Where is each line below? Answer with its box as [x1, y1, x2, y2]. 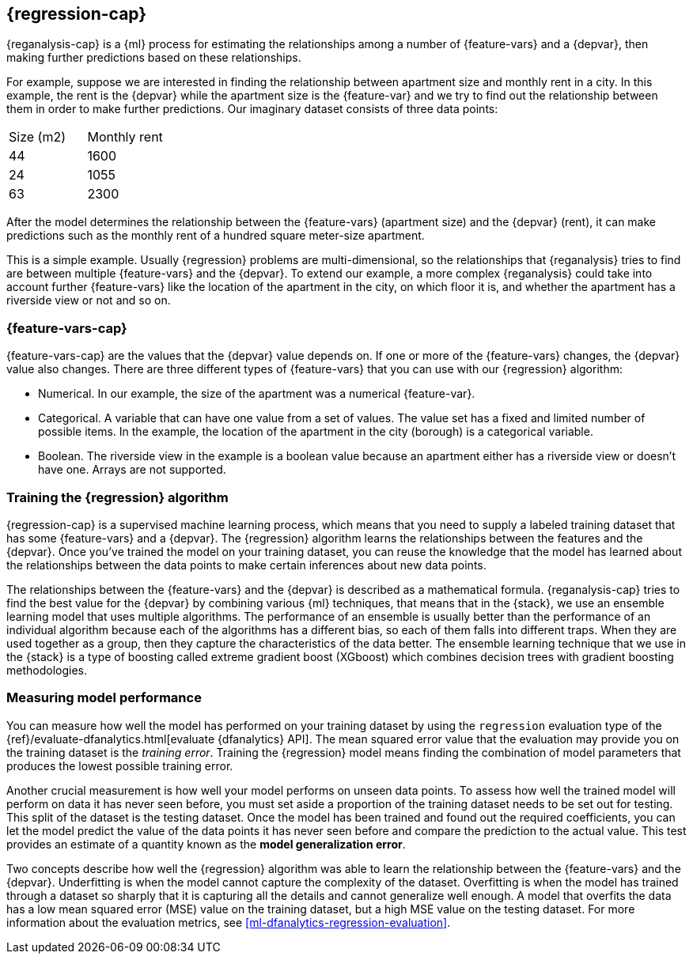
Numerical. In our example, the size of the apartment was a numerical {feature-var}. [38, 387, 475, 401]
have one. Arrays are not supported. [38, 463, 226, 477]
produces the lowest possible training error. [6, 758, 233, 773]
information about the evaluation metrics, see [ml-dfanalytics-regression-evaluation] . [6, 915, 451, 929]
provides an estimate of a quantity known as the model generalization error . [6, 837, 406, 851]
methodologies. [6, 663, 87, 677]
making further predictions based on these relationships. [6, 51, 301, 65]
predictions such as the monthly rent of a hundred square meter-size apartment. [6, 229, 425, 243]
